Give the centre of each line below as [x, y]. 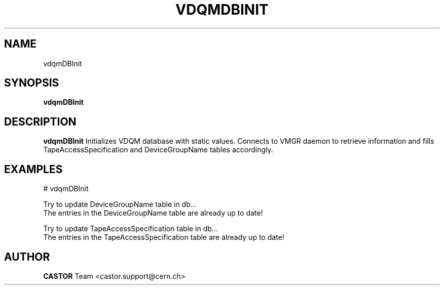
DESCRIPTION [40, 121]
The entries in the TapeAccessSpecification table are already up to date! [164, 237]
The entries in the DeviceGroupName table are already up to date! [153, 213]
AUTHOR [27, 257]
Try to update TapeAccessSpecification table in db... [131, 229]
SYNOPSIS [32, 83]
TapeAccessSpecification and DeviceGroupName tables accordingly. [158, 150]
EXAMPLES [33, 169]
